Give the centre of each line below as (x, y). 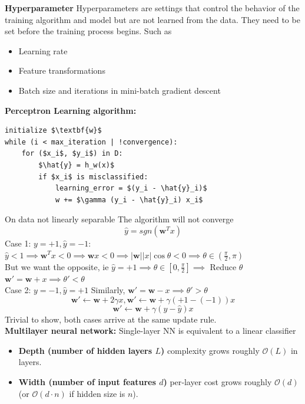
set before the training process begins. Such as (88, 31)
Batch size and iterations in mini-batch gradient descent (120, 90)
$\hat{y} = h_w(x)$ (77, 165)
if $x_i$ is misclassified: (93, 177)
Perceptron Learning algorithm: (71, 110)
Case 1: (18, 243)
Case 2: (18, 290)
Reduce (223, 266)
